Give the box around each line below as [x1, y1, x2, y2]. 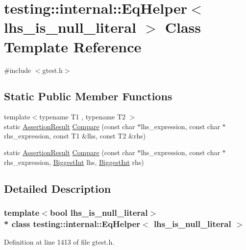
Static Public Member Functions [4, 89, 172, 104]
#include [4, 65, 31, 75]
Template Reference [4, 36, 142, 56]
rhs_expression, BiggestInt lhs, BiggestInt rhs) [4, 157, 144, 167]
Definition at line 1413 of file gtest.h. [4, 237, 115, 247]
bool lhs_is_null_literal [49, 206, 148, 218]
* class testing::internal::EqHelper [4, 217, 141, 229]
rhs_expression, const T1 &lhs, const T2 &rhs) [4, 131, 146, 141]
